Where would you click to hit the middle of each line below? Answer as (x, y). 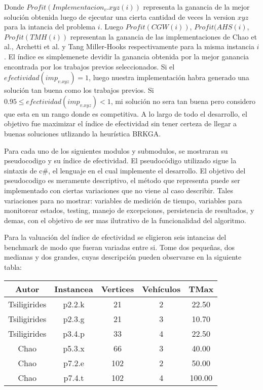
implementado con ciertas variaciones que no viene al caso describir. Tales (119, 190)
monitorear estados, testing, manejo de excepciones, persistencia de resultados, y (129, 210)
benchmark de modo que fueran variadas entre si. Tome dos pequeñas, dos (120, 247)
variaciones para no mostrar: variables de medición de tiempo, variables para (123, 200)
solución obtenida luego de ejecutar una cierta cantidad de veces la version (120, 16)
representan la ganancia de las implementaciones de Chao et (163, 36)
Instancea (74, 289)
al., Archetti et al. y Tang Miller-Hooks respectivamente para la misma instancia (129, 46)
